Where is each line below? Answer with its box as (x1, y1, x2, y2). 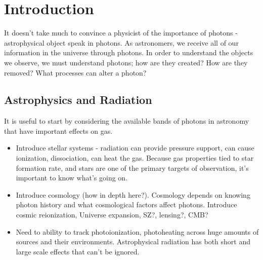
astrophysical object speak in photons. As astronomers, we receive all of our (4, 37, 239, 48)
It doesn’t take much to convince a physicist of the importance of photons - (4, 27, 238, 38)
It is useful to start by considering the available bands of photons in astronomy (4, 116, 249, 126)
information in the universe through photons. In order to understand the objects (4, 47, 253, 58)
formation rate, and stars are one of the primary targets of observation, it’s (16, 162, 249, 173)
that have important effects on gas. (4, 125, 113, 136)
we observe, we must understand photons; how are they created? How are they (4, 57, 248, 67)
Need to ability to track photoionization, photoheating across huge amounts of (16, 226, 259, 237)
